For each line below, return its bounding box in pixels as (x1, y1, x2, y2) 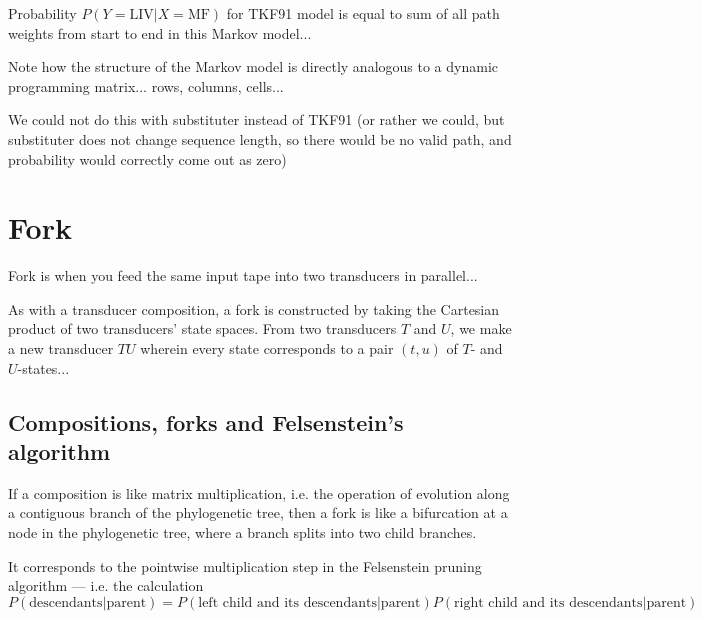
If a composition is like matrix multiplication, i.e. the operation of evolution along (8, 482, 510, 503)
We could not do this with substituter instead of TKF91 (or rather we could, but (8, 109, 505, 130)
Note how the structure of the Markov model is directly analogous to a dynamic (8, 56, 498, 77)
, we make (450, 318, 512, 339)
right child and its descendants (454, 595, 643, 610)
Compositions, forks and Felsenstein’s (8, 406, 404, 437)
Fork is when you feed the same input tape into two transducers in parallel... (8, 265, 478, 286)
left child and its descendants (198, 595, 377, 610)
